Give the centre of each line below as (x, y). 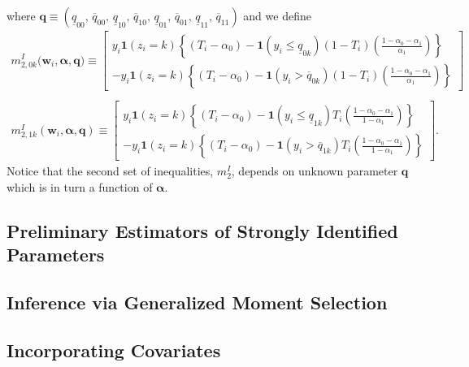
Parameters (56, 255)
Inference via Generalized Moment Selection (197, 302)
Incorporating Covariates (114, 350)
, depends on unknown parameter (315, 171)
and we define (277, 15)
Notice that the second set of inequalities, (110, 171)
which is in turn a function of (80, 186)
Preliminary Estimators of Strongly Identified (202, 230)
